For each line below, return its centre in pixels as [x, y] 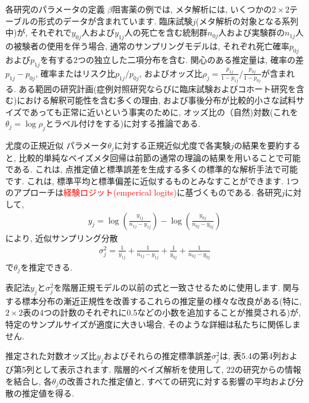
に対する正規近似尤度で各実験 [172, 145]
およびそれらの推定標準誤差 [157, 356]
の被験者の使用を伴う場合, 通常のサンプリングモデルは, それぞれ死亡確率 [147, 45]
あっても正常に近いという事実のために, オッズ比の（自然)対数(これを [164, 111]
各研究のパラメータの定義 [55, 9]
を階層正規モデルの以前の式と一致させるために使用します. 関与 [176, 287]
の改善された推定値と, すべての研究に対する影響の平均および [177, 381]
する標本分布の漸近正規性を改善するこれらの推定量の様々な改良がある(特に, [154, 300]
